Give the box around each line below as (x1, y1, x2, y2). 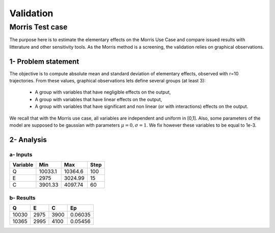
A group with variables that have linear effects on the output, (35, 96, 162, 102)
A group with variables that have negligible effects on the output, (35, 89, 171, 95)
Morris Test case (9, 22, 68, 32)
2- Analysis (9, 135, 47, 144)
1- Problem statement (9, 57, 79, 66)
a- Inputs (9, 151, 33, 158)
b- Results (9, 194, 36, 201)
